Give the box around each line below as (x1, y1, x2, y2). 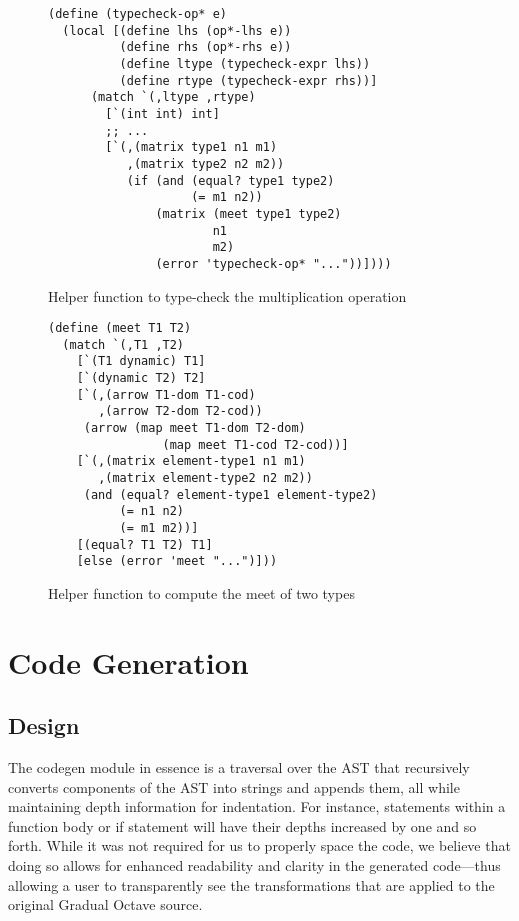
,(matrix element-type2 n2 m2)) (98, 471, 313, 485)
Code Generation (8, 641, 249, 682)
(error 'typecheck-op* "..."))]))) (155, 256, 392, 271)
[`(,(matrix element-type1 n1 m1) (76, 454, 306, 469)
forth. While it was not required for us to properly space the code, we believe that (8, 835, 511, 856)
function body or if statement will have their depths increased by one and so (8, 815, 477, 836)
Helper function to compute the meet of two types (48, 582, 355, 603)
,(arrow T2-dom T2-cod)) (98, 404, 263, 419)
